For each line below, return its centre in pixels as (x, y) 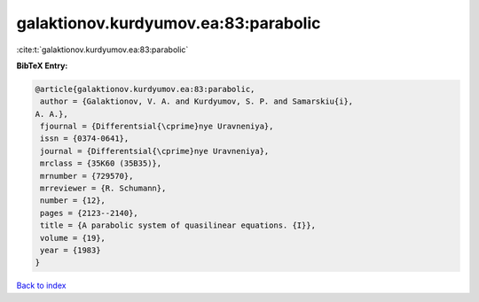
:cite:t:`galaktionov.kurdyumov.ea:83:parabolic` (102, 50)
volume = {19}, (73, 238)
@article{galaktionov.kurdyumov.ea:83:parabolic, (145, 89)
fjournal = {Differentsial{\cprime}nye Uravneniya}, (157, 127)
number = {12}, (73, 201)
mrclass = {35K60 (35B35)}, (101, 163)
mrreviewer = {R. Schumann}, (103, 189)
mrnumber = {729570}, (87, 176)
